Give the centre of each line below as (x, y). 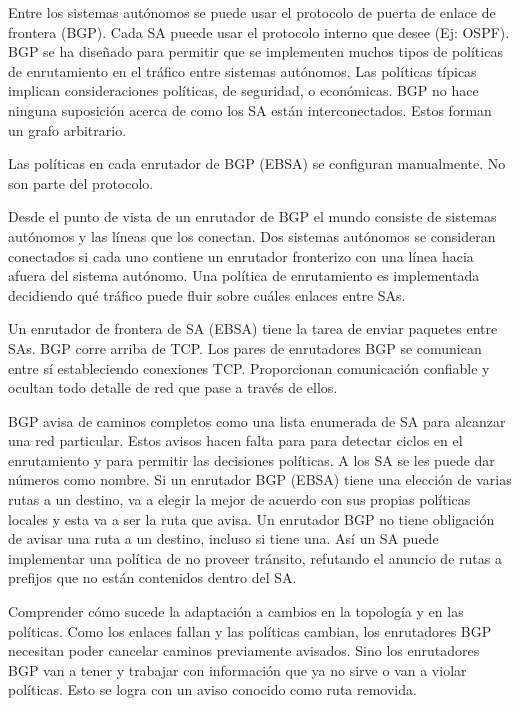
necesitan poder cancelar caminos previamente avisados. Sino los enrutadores (244, 650)
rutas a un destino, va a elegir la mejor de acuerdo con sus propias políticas (239, 499)
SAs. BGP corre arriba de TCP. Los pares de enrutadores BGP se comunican (245, 347)
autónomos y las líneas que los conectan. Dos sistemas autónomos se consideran (252, 235)
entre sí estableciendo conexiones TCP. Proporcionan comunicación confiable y (249, 367)
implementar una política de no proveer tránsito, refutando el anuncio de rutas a (255, 557)
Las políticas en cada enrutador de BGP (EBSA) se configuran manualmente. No (257, 163)
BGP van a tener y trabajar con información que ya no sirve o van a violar (237, 669)
